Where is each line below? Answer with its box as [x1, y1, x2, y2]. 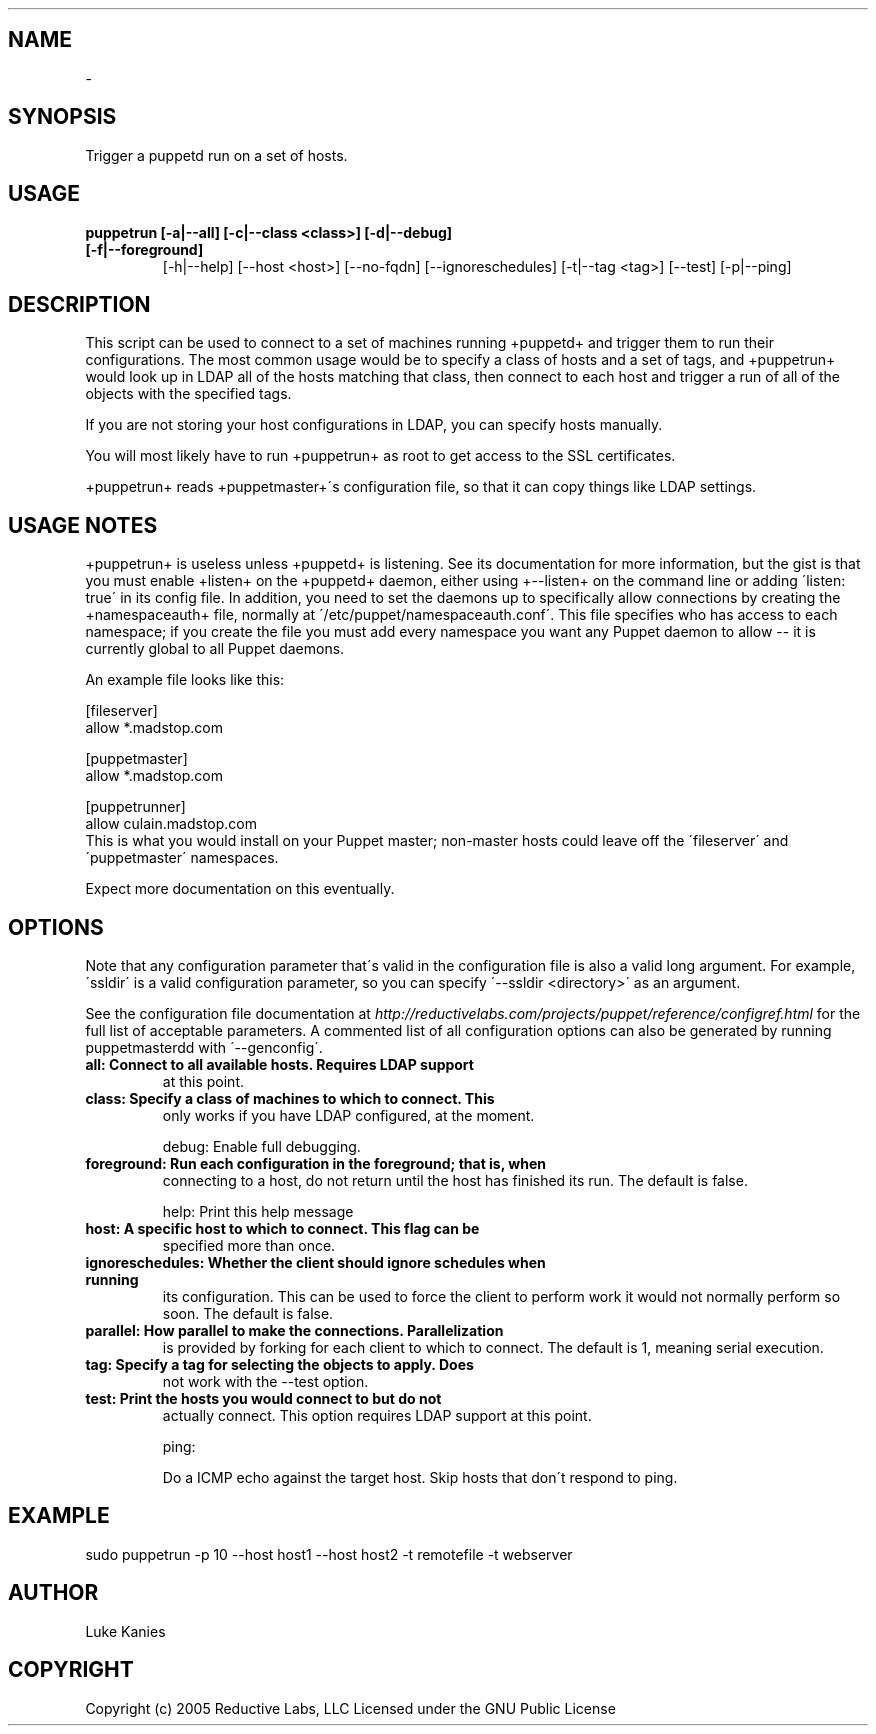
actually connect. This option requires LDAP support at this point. [162, 1407, 592, 1425]
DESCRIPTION [8, 291, 151, 317]
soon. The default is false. [162, 1305, 334, 1323]
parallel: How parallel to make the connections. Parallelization [85, 1322, 504, 1340]
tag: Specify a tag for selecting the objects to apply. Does [85, 1356, 474, 1374]
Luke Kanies [85, 1622, 166, 1640]
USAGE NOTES [8, 512, 158, 538]
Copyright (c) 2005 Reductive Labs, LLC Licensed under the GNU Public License [85, 1699, 616, 1717]
